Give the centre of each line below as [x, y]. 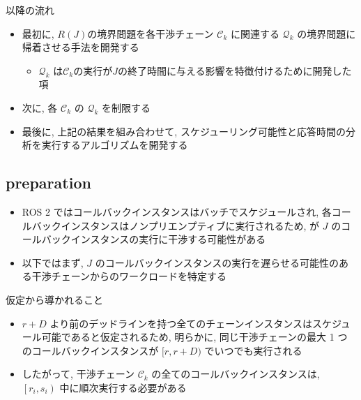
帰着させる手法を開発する [80, 47]
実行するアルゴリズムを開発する [115, 145]
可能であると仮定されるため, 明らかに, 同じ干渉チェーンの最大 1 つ [194, 337]
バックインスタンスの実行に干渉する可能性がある [154, 239]
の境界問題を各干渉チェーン [151, 33]
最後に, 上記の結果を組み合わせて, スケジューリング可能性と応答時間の [184, 131]
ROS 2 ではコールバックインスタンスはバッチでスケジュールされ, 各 [177, 211]
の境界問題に [327, 33]
